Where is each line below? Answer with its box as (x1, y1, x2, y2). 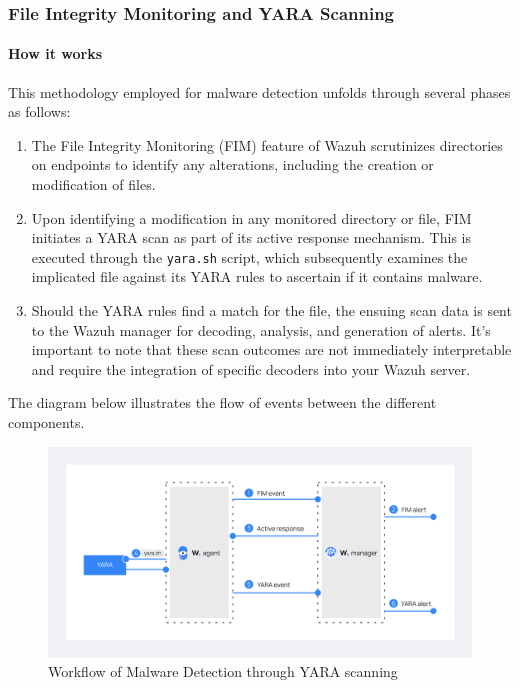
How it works (8, 43, 103, 64)
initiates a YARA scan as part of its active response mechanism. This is (31, 227, 471, 248)
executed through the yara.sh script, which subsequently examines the (31, 246, 468, 267)
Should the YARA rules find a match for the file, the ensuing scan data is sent (31, 300, 512, 321)
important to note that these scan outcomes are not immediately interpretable (31, 339, 512, 360)
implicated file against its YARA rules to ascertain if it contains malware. (31, 266, 483, 287)
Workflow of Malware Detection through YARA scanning (48, 661, 398, 682)
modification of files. (31, 174, 156, 195)
